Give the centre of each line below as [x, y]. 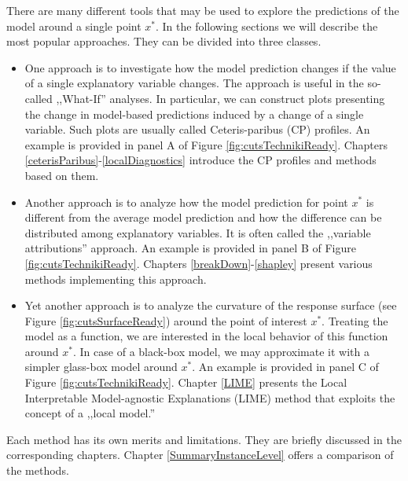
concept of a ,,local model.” [90, 413]
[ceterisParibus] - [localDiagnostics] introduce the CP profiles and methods [200, 160]
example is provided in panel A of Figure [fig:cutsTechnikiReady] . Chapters [206, 144]
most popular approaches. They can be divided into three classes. [164, 41]
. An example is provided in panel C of [285, 367]
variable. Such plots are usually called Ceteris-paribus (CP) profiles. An [197, 129]
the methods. [38, 470]
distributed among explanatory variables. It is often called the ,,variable [198, 232]
